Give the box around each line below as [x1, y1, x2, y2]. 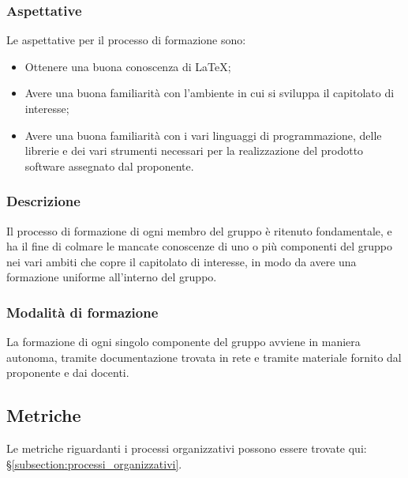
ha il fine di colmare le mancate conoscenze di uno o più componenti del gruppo [6, 238, 392, 254]
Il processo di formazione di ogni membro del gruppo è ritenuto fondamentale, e [6, 222, 392, 239]
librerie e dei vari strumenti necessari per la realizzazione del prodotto [24, 142, 364, 159]
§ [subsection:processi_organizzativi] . [6, 455, 182, 472]
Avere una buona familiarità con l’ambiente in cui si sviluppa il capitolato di [24, 85, 395, 101]
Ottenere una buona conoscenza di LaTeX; [24, 58, 231, 74]
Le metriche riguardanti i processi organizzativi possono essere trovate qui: [6, 440, 367, 457]
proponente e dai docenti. [6, 364, 129, 381]
